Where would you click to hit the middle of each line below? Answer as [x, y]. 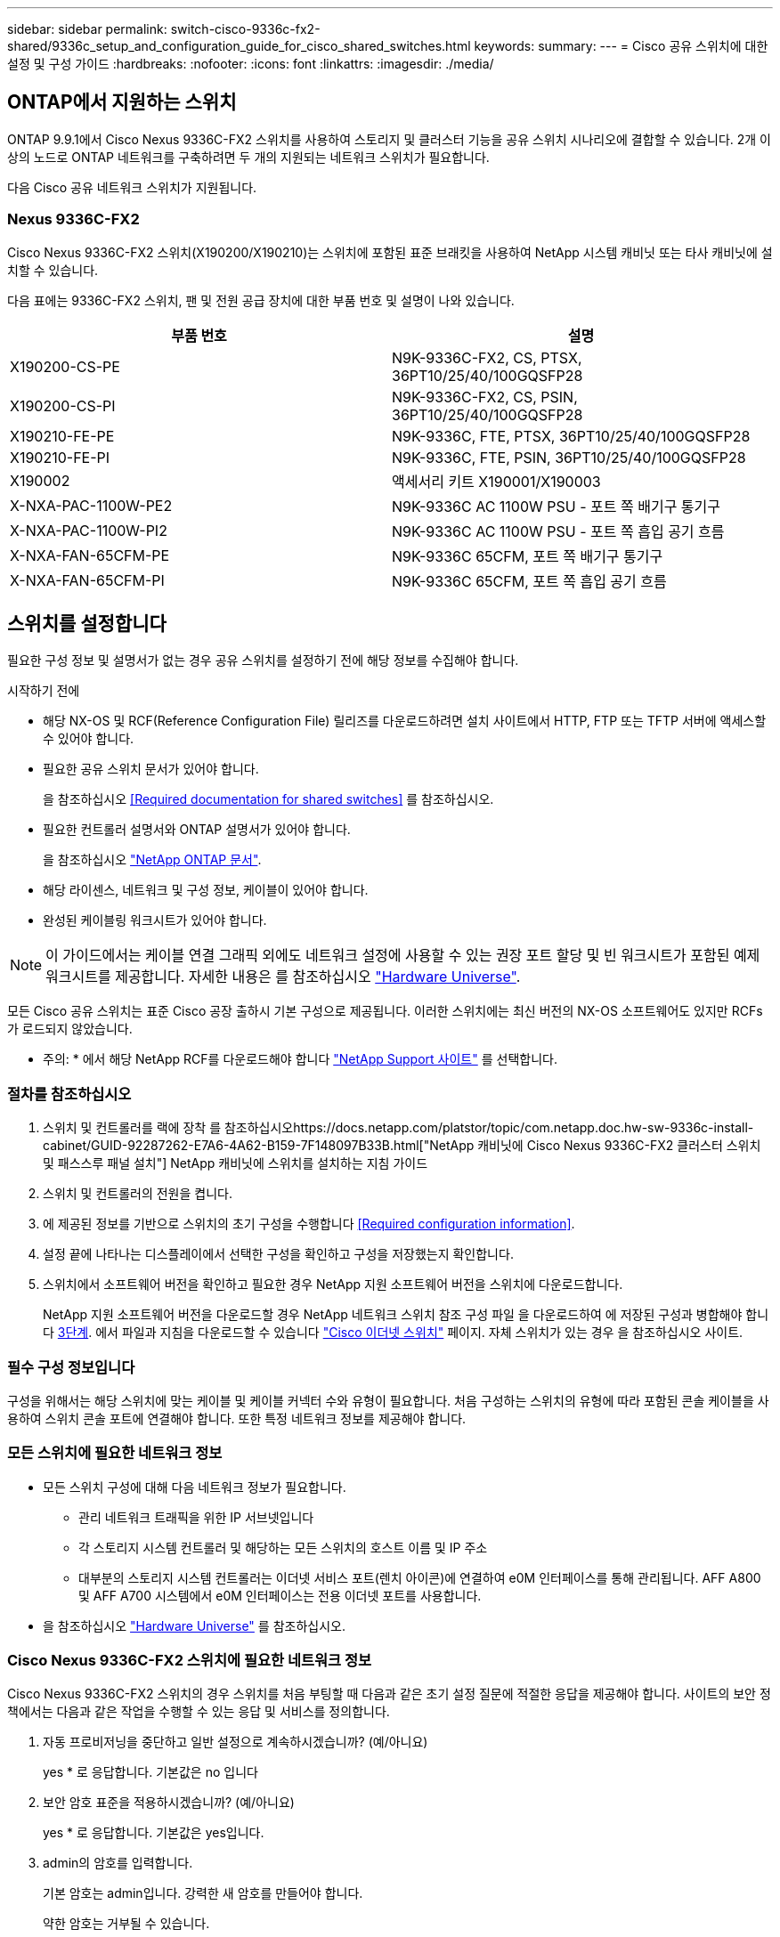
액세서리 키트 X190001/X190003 [496, 481]
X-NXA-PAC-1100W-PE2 [91, 505]
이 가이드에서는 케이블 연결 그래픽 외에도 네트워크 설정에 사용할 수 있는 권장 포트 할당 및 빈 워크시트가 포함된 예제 [403, 956]
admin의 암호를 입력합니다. [118, 1863]
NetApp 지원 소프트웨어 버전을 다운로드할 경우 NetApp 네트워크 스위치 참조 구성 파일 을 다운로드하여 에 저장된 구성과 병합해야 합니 [406, 1315]
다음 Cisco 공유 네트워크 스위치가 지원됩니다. [132, 187]
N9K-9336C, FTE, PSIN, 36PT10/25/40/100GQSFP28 [569, 457]
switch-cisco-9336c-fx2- [245, 29]
